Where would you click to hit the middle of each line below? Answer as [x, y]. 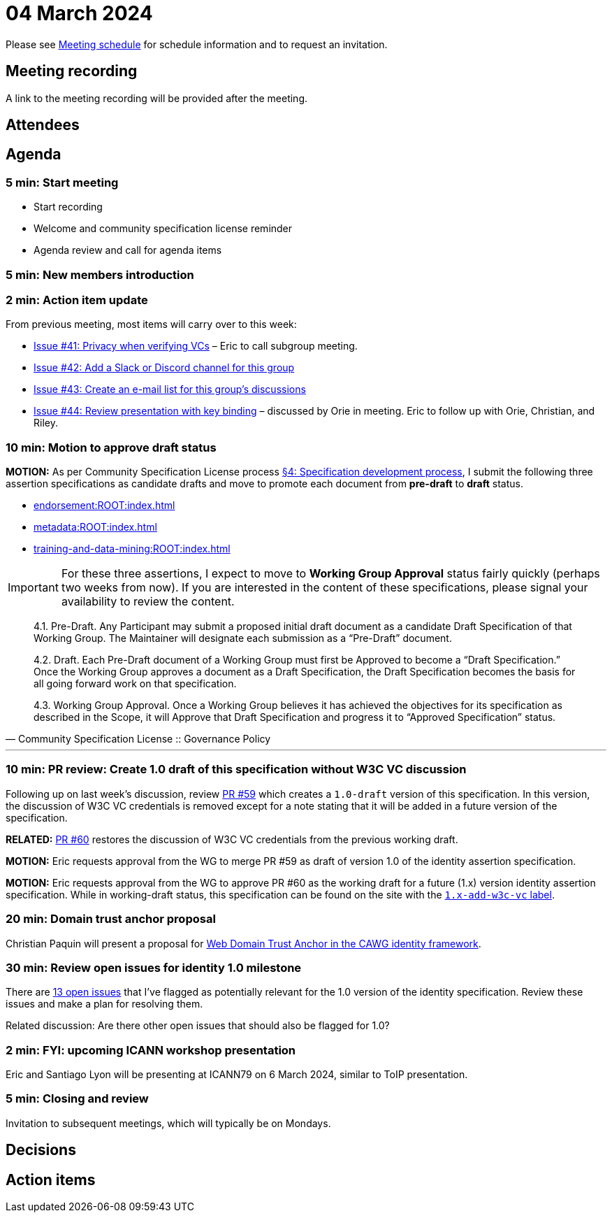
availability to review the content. [148, 602]
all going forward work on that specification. [135, 684]
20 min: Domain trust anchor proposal [111, 919]
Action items [51, 1180]
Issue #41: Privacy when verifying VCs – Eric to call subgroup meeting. [196, 346]
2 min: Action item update [77, 300]
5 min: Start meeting [62, 182]
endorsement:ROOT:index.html [104, 506]
